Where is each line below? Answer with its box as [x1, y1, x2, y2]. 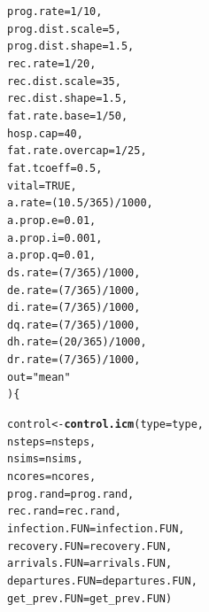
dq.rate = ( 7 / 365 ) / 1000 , [7, 318, 141, 331]
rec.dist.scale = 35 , [7, 74, 121, 88]
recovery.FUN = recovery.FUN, [7, 539, 173, 553]
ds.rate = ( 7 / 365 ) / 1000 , [7, 266, 141, 279]
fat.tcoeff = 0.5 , [7, 161, 103, 174]
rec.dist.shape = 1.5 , [7, 92, 128, 105]
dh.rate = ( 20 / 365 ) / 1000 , [7, 336, 147, 349]
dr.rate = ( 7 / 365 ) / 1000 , [7, 353, 141, 367]
